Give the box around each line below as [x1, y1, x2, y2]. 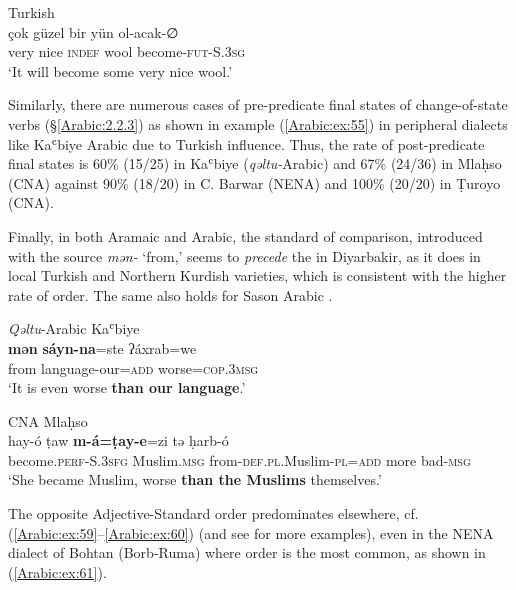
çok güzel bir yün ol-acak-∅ [8, 21, 179, 42]
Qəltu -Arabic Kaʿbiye [8, 318, 140, 339]
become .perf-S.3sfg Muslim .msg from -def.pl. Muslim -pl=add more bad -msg [8, 449, 471, 470]
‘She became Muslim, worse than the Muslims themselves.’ [8, 469, 382, 490]
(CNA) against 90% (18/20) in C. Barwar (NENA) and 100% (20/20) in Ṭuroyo [8, 172, 501, 193]
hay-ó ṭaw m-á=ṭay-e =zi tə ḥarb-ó [8, 430, 229, 451]
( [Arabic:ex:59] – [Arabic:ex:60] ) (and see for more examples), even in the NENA [8, 522, 494, 543]
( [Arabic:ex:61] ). [8, 561, 107, 582]
